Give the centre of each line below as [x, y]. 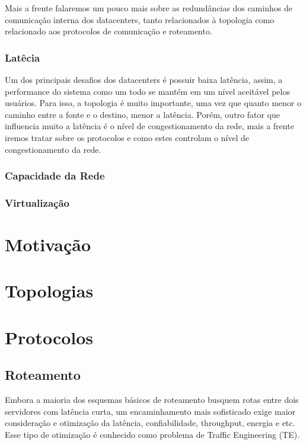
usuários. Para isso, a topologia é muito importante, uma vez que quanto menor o [153, 103]
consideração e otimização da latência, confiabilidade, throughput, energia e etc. [150, 423]
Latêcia [23, 57]
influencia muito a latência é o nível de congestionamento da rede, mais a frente [149, 126]
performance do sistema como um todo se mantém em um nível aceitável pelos [147, 91]
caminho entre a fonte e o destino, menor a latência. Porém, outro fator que [143, 114]
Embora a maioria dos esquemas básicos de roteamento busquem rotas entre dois [152, 400]
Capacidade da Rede [55, 176]
